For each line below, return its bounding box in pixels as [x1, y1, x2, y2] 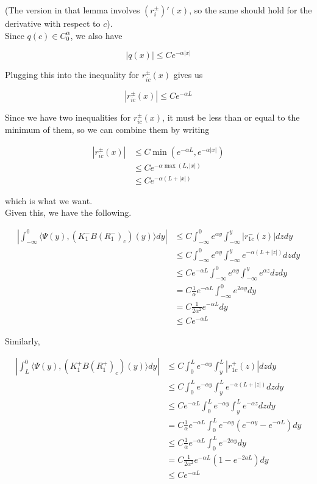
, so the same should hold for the [189, 4, 312, 16]
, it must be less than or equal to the [162, 110, 300, 123]
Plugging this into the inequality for [5, 68, 140, 81]
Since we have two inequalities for [5, 110, 131, 123]
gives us [173, 68, 203, 81]
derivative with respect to [5, 17, 101, 29]
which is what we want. [5, 194, 93, 207]
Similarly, [5, 334, 40, 347]
